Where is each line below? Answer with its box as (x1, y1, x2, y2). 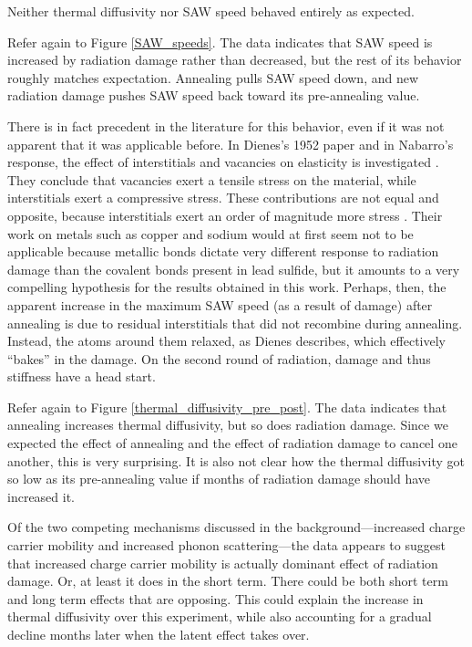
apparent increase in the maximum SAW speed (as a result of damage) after (7, 295, 433, 314)
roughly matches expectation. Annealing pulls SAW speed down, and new (7, 68, 419, 87)
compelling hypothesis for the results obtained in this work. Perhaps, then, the (7, 277, 446, 297)
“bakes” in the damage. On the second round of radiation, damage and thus (7, 349, 431, 368)
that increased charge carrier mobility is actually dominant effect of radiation (7, 553, 438, 572)
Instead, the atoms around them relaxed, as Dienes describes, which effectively (7, 331, 446, 350)
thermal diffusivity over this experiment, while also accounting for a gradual (7, 607, 432, 626)
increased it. (7, 486, 76, 506)
